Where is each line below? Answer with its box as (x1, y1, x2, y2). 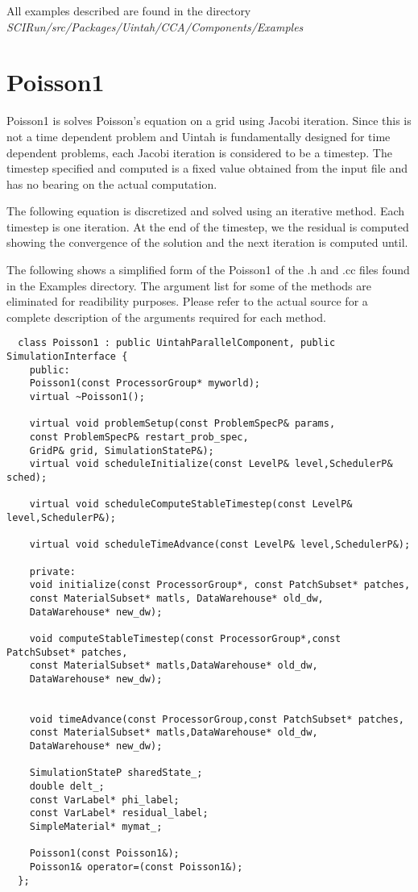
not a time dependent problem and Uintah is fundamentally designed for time (6, 127, 391, 144)
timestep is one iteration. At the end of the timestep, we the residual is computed (6, 218, 409, 235)
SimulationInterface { (6, 351, 128, 363)
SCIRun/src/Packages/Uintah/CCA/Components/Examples (6, 18, 304, 35)
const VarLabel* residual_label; (29, 807, 209, 819)
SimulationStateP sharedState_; (29, 767, 203, 779)
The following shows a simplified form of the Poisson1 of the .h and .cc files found (6, 261, 410, 278)
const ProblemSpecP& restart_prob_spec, (29, 431, 249, 444)
